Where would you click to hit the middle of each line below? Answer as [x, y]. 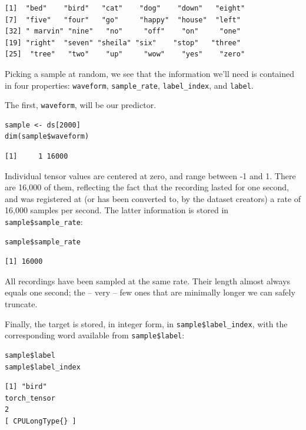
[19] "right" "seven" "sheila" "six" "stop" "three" [123, 43]
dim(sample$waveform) [47, 137]
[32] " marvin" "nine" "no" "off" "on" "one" [123, 31]
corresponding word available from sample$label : [95, 335]
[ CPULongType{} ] [41, 421]
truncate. [21, 304]
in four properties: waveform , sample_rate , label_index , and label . [129, 85]
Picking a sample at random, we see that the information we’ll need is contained [150, 73]
